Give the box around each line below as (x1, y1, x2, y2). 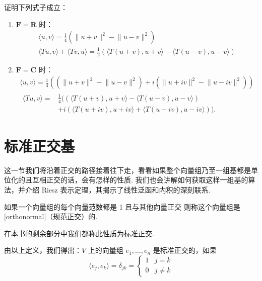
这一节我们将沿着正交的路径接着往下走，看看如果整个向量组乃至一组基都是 (4, 164, 251, 175)
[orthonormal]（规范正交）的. (4, 211, 98, 222)
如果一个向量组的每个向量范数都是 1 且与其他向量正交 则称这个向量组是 (4, 201, 240, 212)
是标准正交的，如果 (153, 245, 217, 255)
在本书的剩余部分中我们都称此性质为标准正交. (4, 228, 154, 238)
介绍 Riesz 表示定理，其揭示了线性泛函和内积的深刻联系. (25, 184, 211, 195)
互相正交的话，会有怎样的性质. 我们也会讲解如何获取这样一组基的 (32, 174, 248, 185)
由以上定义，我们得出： (4, 245, 82, 255)
